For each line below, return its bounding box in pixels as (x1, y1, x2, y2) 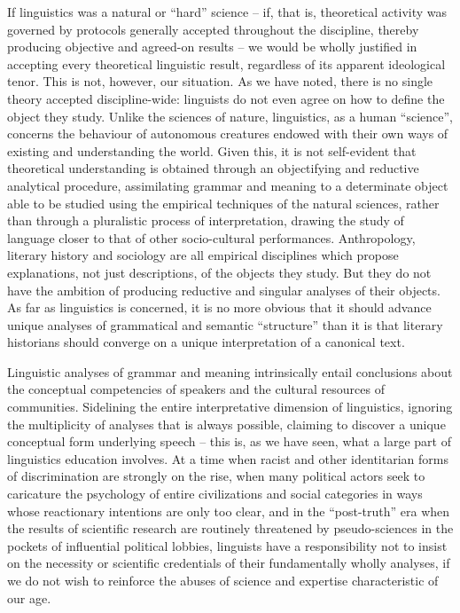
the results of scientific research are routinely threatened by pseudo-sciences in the (7, 519, 454, 538)
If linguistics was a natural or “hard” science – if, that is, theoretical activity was (7, 3, 448, 20)
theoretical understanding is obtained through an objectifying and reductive (7, 159, 419, 177)
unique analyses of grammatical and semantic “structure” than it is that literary (7, 315, 443, 334)
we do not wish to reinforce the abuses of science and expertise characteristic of (7, 571, 439, 589)
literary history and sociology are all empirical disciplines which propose (7, 246, 399, 264)
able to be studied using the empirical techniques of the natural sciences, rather (7, 193, 440, 212)
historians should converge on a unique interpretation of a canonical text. (7, 333, 405, 351)
